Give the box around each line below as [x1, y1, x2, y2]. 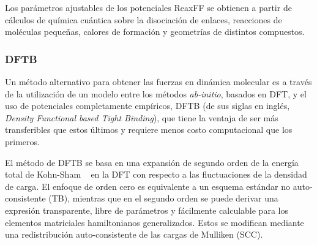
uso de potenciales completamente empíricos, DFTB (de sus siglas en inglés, [5, 99, 290, 112]
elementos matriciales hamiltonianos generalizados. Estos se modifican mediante [5, 216, 304, 228]
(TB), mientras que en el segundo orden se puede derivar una [48, 192, 278, 205]
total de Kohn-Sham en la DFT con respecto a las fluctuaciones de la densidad [5, 168, 307, 181]
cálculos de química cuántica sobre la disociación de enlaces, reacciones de [5, 13, 282, 26]
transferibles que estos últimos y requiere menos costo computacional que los [5, 123, 293, 136]
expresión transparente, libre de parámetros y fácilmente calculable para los [5, 203, 288, 216]
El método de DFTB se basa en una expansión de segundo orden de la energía [5, 156, 299, 168]
